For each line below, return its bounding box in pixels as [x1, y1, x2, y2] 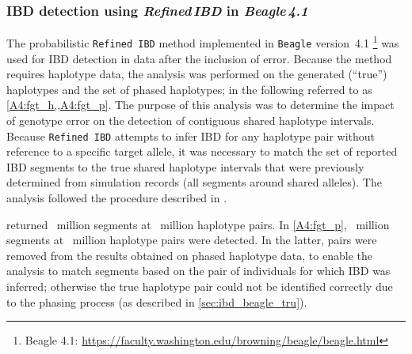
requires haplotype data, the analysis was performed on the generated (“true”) [6, 66, 387, 82]
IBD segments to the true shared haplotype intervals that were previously [6, 158, 364, 175]
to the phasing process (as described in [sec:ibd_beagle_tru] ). [6, 293, 307, 310]
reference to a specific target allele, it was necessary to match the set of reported [6, 143, 398, 160]
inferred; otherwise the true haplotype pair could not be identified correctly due [6, 277, 393, 294]
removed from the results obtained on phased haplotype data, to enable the [6, 247, 372, 263]
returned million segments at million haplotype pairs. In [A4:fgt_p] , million [6, 216, 390, 232]
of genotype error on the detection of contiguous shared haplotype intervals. [6, 111, 375, 128]
